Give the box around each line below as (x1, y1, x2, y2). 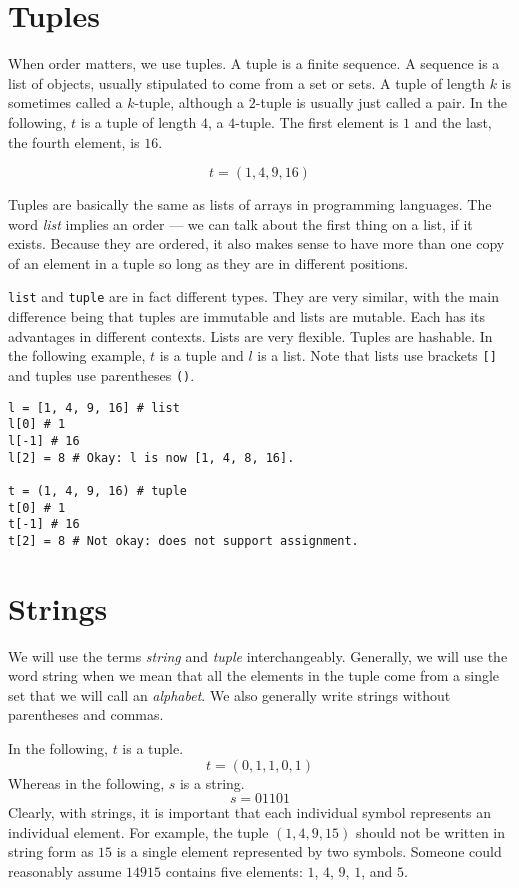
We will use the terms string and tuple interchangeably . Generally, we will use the (8, 645, 508, 666)
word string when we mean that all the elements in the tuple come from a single (8, 665, 500, 686)
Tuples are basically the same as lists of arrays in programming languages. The (8, 194, 492, 215)
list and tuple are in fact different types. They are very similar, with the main (8, 286, 500, 307)
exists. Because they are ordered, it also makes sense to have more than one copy (8, 233, 505, 254)
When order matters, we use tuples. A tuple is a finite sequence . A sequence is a (8, 53, 500, 74)
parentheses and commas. (8, 704, 164, 725)
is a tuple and (159, 345, 244, 366)
